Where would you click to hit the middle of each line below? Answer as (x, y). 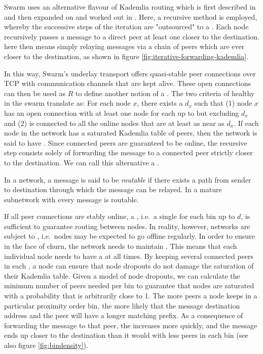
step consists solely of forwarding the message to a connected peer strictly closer (128, 152)
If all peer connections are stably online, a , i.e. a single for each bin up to (120, 216)
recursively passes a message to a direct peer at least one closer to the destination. (132, 36)
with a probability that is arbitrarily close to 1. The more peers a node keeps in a (131, 296)
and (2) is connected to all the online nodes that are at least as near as (114, 123)
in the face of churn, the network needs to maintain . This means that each (121, 246)
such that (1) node (223, 103)
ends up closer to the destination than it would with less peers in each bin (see (126, 335)
